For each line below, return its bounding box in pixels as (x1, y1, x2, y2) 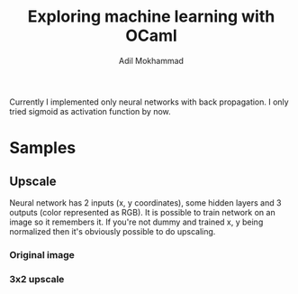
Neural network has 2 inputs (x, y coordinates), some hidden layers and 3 (9, 197, 282, 208)
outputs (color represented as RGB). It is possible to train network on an (9, 207, 276, 217)
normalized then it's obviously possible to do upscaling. (9, 225, 216, 236)
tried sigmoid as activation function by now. (9, 106, 171, 116)
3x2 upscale (9, 272, 65, 285)
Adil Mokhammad (118, 55, 185, 66)
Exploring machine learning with (27, 6, 275, 27)
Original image (9, 248, 75, 261)
